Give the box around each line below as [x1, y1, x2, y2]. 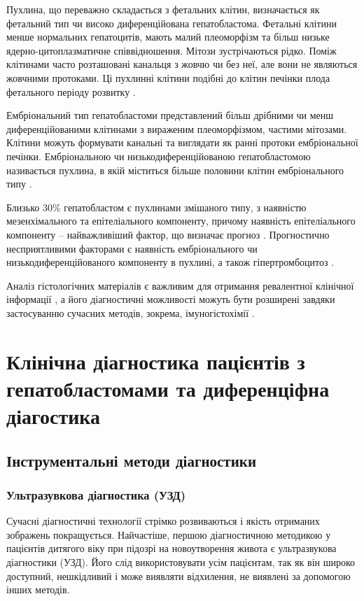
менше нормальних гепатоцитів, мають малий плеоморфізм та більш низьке [6, 29, 330, 44]
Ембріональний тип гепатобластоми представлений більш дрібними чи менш [6, 108, 334, 122]
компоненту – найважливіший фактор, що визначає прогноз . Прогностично [6, 227, 330, 241]
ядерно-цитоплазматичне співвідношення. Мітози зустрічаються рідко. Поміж [6, 43, 337, 57]
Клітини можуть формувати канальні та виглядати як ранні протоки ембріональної [6, 135, 358, 150]
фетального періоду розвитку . [6, 84, 136, 99]
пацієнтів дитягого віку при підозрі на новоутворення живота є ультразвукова [6, 541, 337, 556]
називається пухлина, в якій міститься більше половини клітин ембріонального [6, 162, 344, 177]
